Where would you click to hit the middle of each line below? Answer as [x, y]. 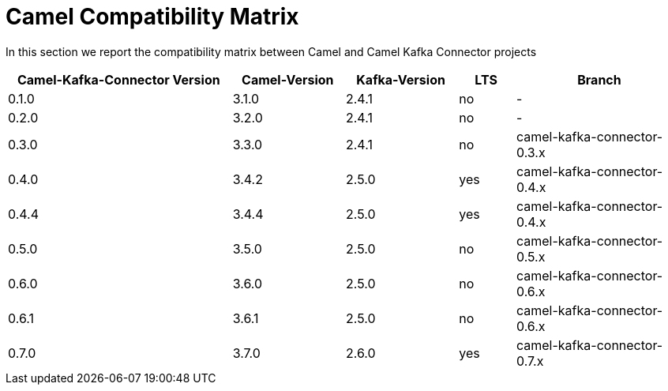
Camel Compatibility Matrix [152, 17]
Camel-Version [288, 79]
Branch [599, 79]
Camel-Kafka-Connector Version [118, 79]
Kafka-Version [401, 79]
